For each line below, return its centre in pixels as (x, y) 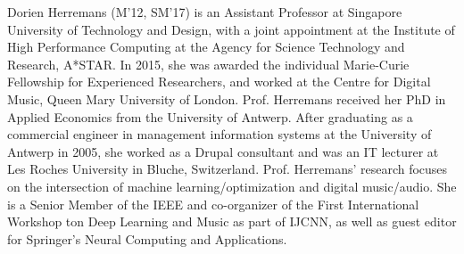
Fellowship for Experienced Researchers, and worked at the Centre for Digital (219, 82)
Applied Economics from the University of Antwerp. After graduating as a (210, 116)
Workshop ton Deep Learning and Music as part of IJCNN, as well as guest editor (232, 221)
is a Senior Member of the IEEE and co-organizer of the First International (213, 204)
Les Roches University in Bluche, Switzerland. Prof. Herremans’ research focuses (228, 169)
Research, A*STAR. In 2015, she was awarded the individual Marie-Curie (208, 64)
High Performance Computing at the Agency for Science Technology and (206, 47)
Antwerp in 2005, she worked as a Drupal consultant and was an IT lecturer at (223, 151)
